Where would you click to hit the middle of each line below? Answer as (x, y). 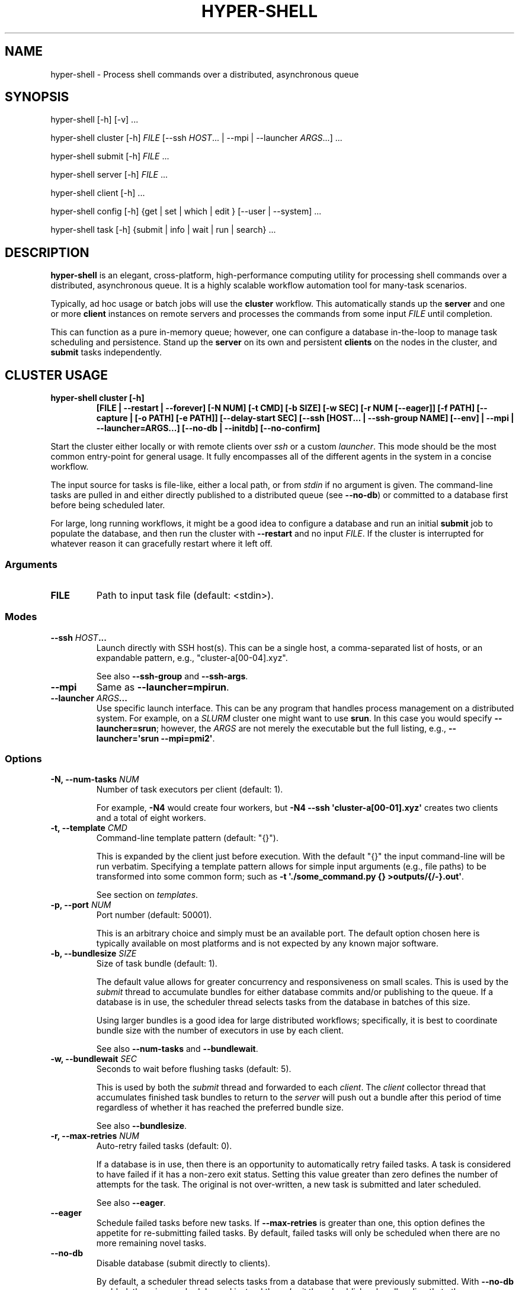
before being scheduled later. (108, 505)
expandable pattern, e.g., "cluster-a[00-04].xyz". (192, 657)
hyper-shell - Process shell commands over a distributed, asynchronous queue (205, 74)
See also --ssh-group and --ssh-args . (172, 676)
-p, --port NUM (81, 905)
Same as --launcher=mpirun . (163, 687)
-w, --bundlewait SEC (94, 1059)
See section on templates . (147, 895)
